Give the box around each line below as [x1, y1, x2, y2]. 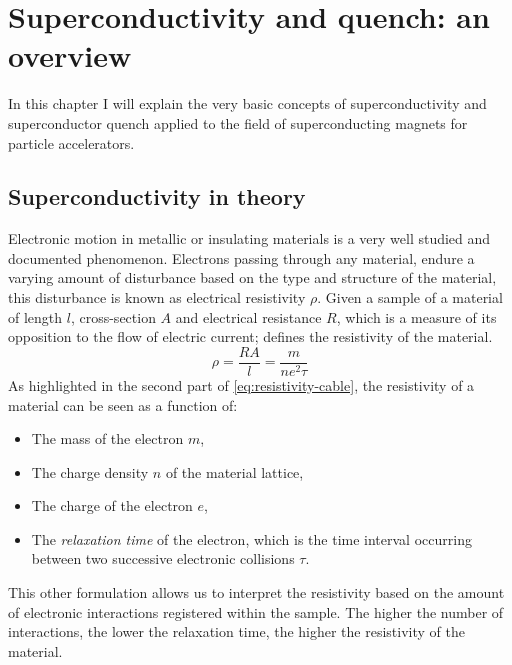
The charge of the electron [31, 495, 193, 516]
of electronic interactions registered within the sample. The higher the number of [8, 601, 504, 622]
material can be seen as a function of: [8, 394, 238, 415]
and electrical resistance [175, 306, 322, 327]
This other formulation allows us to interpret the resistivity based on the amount [8, 582, 505, 603]
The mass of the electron [31, 428, 184, 449]
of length [8, 306, 63, 327]
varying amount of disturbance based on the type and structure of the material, [8, 267, 497, 288]
